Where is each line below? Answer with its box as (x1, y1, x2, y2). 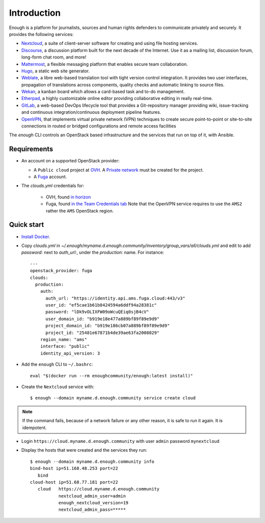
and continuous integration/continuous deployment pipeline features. (21, 109, 161, 115)
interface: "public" (40, 343, 90, 349)
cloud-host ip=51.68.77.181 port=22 (30, 479, 118, 485)
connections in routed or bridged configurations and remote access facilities (21, 123, 176, 129)
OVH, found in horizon (46, 194, 91, 200)
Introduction (9, 7, 61, 18)
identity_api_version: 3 (40, 350, 100, 356)
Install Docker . (21, 234, 51, 240)
